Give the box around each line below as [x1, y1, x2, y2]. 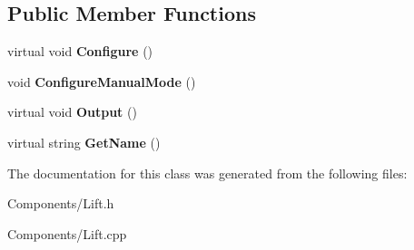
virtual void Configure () [7, 42, 153, 61]
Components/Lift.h [7, 194, 114, 213]
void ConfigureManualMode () [7, 72, 196, 91]
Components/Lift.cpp [7, 224, 127, 243]
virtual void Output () [7, 102, 137, 121]
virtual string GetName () [7, 132, 161, 151]
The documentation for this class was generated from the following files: [7, 163, 408, 182]
